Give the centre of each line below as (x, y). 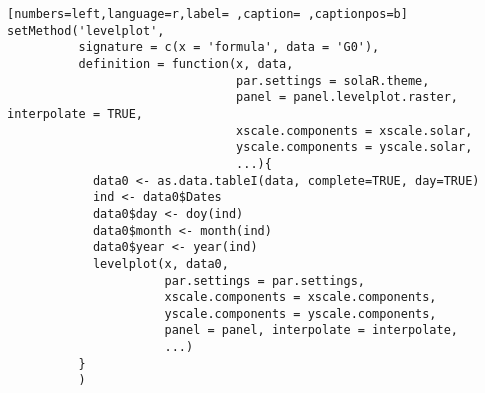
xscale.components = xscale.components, (300, 297)
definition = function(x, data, (186, 63)
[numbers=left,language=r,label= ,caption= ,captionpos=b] (207, 14)
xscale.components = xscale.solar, (354, 130)
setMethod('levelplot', (86, 30)
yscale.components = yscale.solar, (354, 147)
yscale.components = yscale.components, (300, 313)
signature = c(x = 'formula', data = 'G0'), (229, 47)
